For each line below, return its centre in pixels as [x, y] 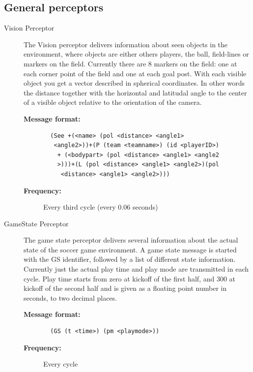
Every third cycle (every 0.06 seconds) [101, 207]
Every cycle [61, 364]
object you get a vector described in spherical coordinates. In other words [134, 83]
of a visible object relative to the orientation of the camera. [113, 102]
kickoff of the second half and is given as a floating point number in [125, 288]
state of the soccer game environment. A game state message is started [130, 249]
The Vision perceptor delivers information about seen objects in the [126, 44]
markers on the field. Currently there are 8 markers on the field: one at [130, 63]
